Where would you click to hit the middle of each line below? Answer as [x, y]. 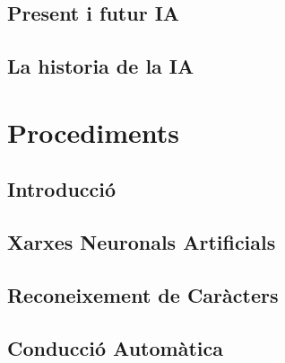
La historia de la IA [101, 66]
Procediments [93, 132]
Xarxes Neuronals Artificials [142, 242]
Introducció [62, 189]
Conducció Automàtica [115, 347]
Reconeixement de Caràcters [143, 294]
